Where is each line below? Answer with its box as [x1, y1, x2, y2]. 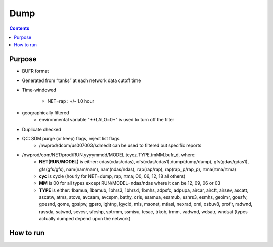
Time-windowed [22, 87, 57, 93]
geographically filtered [22, 109, 69, 116]
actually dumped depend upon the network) [39, 216, 131, 222]
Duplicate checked [22, 126, 61, 132]
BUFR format [22, 68, 49, 74]
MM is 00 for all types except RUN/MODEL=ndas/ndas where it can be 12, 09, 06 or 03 [39, 180, 221, 186]
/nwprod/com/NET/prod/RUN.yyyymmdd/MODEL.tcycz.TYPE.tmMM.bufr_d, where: [22, 152, 196, 158]
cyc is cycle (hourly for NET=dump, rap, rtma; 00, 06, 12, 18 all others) [39, 173, 186, 179]
